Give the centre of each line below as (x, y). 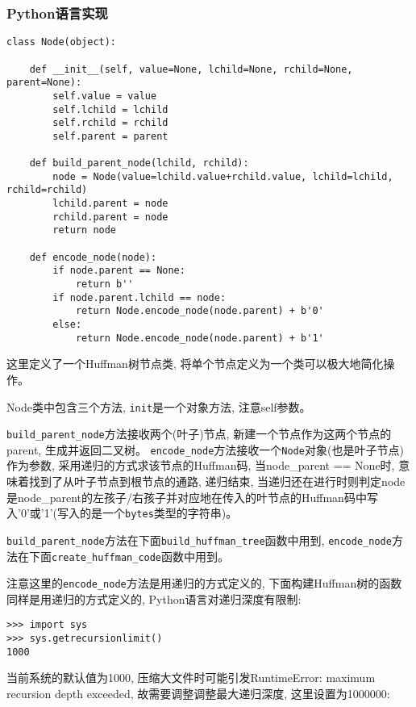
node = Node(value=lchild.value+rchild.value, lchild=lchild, (223, 176)
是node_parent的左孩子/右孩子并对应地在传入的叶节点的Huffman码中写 (192, 497)
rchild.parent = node (110, 217)
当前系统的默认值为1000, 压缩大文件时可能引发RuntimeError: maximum (191, 678)
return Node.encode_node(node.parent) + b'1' (200, 338)
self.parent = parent (110, 136)
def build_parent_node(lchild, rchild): (139, 163)
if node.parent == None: (119, 271)
